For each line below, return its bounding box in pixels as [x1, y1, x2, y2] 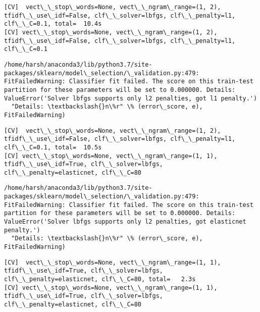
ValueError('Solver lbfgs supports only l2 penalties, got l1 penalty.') [4, 94, 257, 102]
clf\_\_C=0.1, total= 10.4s [4, 20, 102, 28]
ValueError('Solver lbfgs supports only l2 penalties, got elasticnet [4, 218, 246, 226]
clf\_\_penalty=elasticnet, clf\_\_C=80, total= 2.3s [4, 276, 196, 283]
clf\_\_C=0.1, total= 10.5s [4, 143, 102, 151]
